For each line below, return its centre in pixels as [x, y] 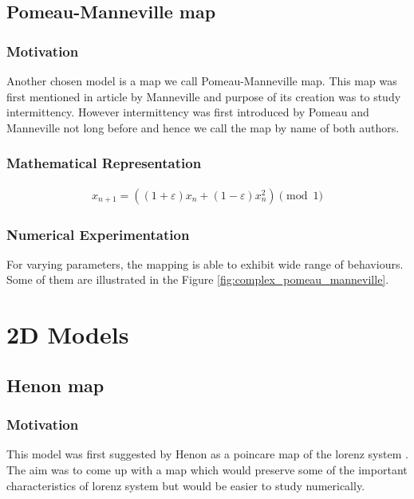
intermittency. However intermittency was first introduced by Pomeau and [188, 112]
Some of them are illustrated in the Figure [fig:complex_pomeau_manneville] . [198, 279]
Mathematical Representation [104, 163]
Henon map [55, 385]
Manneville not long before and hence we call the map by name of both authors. [203, 127]
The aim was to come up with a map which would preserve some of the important [207, 470]
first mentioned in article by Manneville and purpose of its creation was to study [204, 96]
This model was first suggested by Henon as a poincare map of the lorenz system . [207, 454]
